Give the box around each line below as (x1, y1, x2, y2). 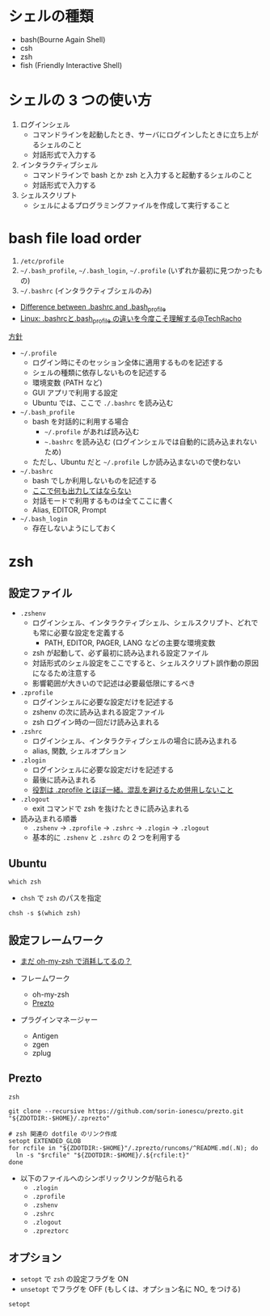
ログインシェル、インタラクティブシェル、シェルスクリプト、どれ (32, 618, 252, 627)
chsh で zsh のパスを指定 (19, 893, 102, 903)
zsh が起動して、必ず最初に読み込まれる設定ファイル (32, 648, 209, 658)
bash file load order (8, 230, 141, 247)
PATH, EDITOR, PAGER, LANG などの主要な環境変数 (44, 638, 216, 647)
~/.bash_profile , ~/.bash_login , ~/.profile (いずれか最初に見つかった (19, 265, 256, 275)
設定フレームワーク (8, 933, 104, 947)
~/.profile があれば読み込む (44, 427, 140, 437)
